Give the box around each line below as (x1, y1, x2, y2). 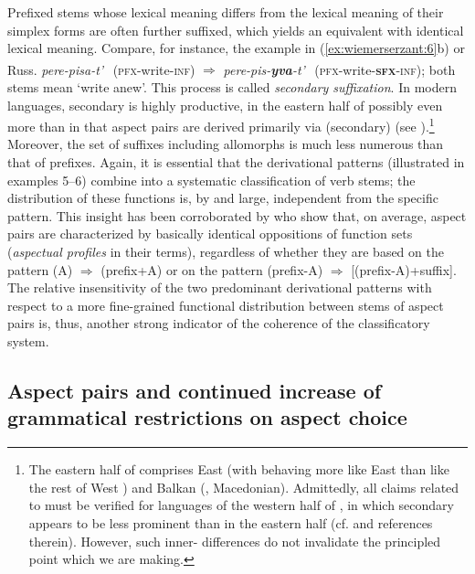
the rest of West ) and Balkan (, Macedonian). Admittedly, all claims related (28, 477, 459, 496)
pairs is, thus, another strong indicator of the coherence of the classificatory (7, 314, 430, 333)
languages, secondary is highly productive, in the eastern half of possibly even (7, 95, 443, 114)
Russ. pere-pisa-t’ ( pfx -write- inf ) (7, 59, 195, 79)
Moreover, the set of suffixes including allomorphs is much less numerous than (7, 134, 444, 154)
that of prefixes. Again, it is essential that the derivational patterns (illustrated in (7, 153, 465, 172)
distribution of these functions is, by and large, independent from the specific (7, 188, 438, 207)
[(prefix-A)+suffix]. (351, 260, 457, 279)
